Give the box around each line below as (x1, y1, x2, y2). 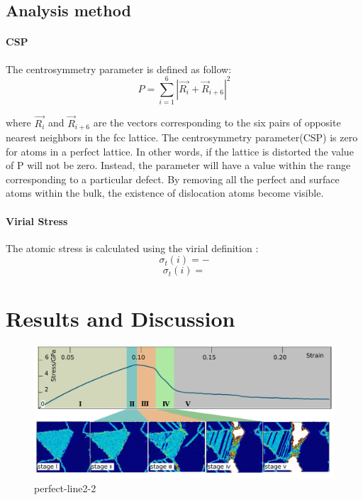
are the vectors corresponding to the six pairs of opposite (93, 115, 341, 130)
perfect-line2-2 (34, 481, 96, 496)
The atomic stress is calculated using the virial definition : (6, 240, 259, 255)
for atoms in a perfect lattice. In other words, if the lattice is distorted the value (6, 143, 354, 158)
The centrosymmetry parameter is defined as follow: (6, 61, 232, 76)
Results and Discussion (6, 303, 235, 332)
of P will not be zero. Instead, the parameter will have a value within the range (6, 158, 351, 173)
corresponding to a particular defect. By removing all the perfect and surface (6, 171, 340, 186)
